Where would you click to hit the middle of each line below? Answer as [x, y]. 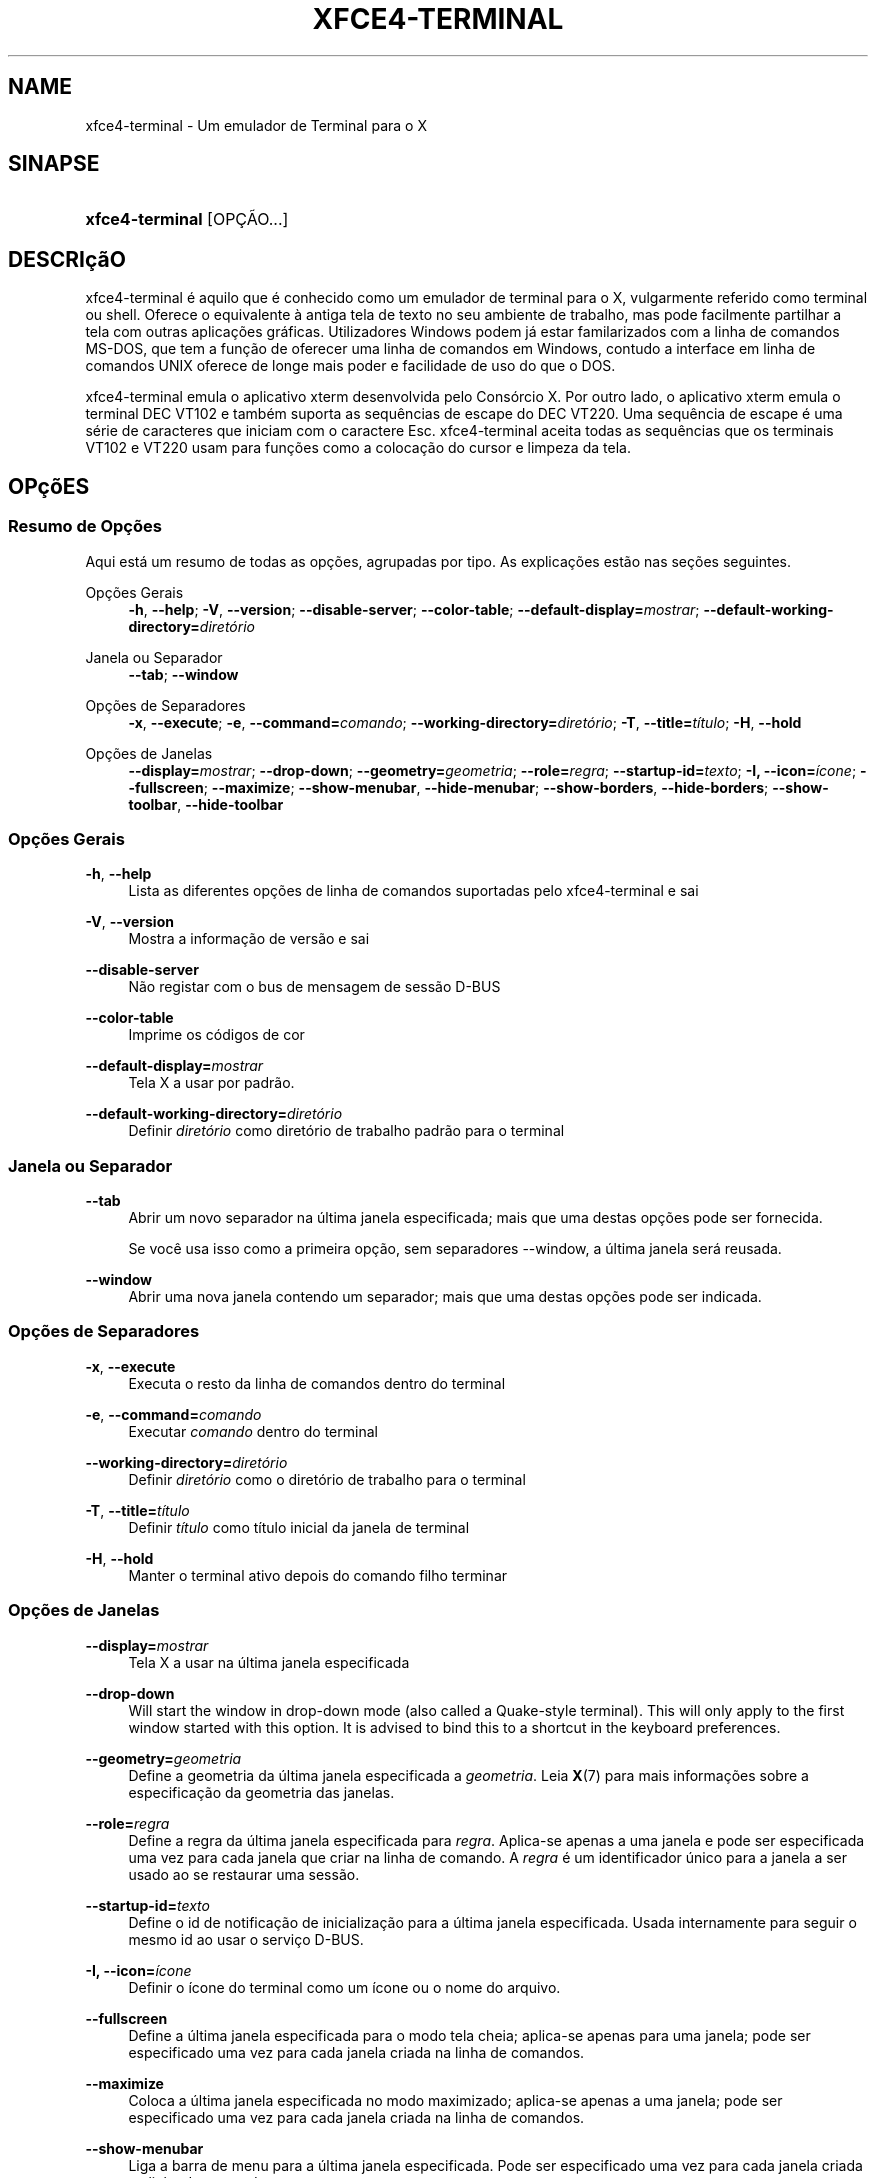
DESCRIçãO [67, 259]
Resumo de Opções [85, 526]
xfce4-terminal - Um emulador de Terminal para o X [256, 125]
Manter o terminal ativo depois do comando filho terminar [318, 1575]
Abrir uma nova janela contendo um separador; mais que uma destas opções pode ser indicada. [445, 1296]
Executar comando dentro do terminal [253, 1431]
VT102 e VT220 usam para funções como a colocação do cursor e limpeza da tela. [358, 448]
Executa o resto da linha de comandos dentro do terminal [317, 1383]
